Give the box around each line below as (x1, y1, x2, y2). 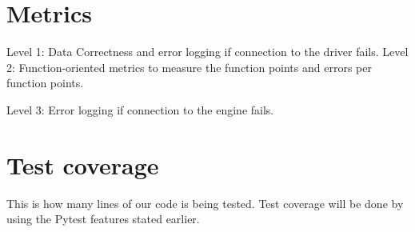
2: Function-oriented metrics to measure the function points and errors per (6, 58, 372, 75)
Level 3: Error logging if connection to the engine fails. (6, 101, 274, 118)
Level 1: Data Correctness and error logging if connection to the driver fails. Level (6, 43, 409, 60)
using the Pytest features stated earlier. (6, 210, 200, 227)
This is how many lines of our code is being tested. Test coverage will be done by (6, 194, 404, 211)
